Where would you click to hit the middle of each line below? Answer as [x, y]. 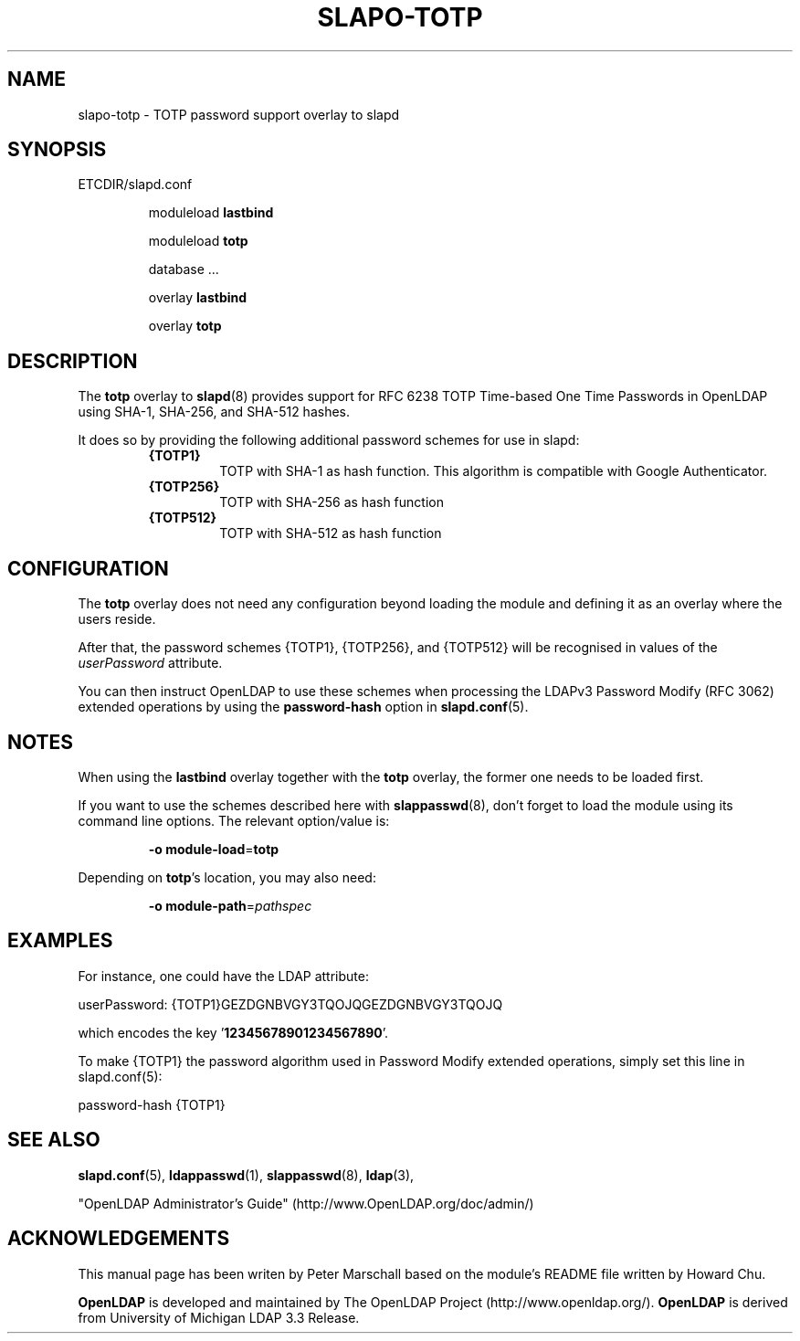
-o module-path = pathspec [230, 905]
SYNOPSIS [57, 150]
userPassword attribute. [150, 663]
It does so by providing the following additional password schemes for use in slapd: [329, 440]
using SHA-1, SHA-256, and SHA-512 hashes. [214, 412]
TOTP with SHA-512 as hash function [331, 533]
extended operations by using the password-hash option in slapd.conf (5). [303, 707]
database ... [184, 269]
